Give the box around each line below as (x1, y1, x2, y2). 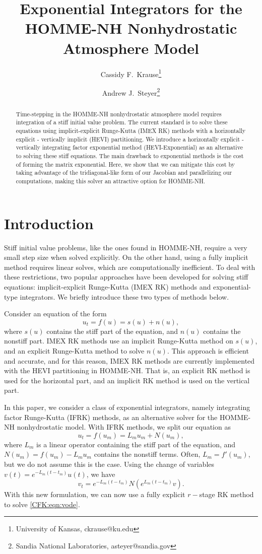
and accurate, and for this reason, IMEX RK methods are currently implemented (4, 355, 255, 366)
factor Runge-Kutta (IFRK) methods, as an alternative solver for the (4, 411, 218, 422)
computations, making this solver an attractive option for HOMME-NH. (16, 177, 206, 185)
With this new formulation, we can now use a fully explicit (4, 489, 185, 500)
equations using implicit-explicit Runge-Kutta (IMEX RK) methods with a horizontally (16, 126, 246, 135)
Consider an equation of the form (4, 308, 107, 319)
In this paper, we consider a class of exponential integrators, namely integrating (4, 401, 250, 412)
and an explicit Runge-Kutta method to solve (4, 345, 145, 356)
